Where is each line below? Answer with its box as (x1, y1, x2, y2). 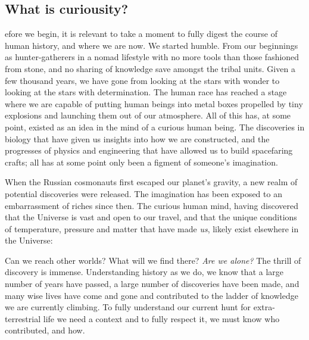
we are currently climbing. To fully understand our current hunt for (5, 301, 251, 313)
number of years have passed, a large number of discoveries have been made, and (5, 277, 299, 290)
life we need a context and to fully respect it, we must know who (43, 312, 280, 325)
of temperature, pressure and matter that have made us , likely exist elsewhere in (5, 222, 299, 235)
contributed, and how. (5, 324, 85, 336)
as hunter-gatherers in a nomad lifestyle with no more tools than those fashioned (5, 51, 299, 63)
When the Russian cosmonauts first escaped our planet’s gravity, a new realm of (5, 176, 298, 188)
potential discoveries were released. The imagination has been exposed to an (5, 187, 282, 199)
